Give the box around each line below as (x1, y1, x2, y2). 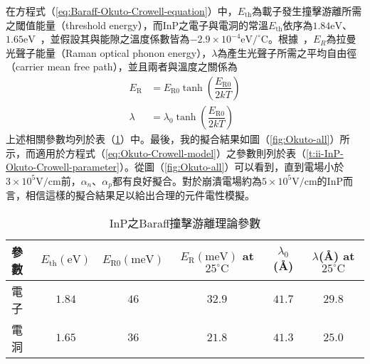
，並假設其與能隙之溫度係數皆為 (40, 31, 190, 46)
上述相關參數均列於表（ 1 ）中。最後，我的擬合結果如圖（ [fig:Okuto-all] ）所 (6, 132, 350, 146)
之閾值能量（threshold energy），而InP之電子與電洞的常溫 (6, 17, 269, 32)
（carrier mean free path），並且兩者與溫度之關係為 (6, 59, 238, 74)
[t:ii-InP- (306, 145, 344, 160)
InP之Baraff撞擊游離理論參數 (109, 214, 261, 231)
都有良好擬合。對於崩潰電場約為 (112, 173, 262, 188)
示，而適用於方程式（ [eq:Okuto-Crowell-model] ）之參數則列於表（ (6, 145, 306, 160)
